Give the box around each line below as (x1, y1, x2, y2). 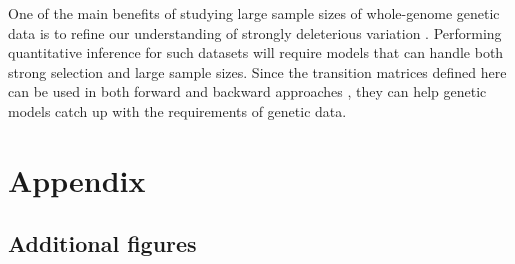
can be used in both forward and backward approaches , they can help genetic (8, 81, 487, 102)
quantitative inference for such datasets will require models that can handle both (8, 42, 504, 63)
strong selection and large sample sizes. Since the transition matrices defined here (8, 61, 507, 82)
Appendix (8, 159, 146, 200)
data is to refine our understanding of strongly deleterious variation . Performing (8, 22, 502, 43)
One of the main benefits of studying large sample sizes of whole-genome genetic (8, 3, 500, 23)
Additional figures (8, 228, 197, 259)
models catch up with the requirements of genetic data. (8, 100, 347, 121)
